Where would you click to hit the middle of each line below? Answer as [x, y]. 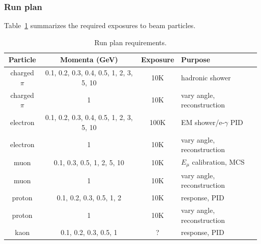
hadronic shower [206, 78]
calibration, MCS [218, 162]
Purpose [195, 59]
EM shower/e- [203, 122]
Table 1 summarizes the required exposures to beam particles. [100, 25]
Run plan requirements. [130, 42]
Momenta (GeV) [89, 59]
